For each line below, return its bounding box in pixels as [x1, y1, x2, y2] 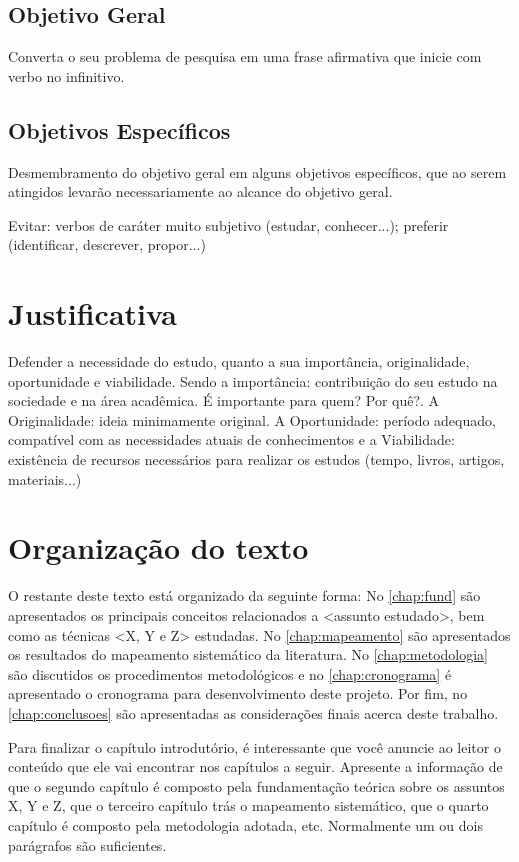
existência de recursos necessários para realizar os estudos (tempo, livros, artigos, [8, 449, 505, 470]
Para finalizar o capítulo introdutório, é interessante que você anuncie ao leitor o [8, 736, 501, 757]
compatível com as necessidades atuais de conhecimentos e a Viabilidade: [8, 429, 455, 450]
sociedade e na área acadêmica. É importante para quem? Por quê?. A [8, 390, 440, 411]
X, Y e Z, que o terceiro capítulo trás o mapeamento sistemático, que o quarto [8, 795, 489, 816]
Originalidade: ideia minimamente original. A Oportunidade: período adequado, [8, 409, 496, 430]
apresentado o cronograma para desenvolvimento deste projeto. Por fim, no [8, 683, 468, 704]
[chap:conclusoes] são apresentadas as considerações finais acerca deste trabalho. [8, 702, 499, 723]
